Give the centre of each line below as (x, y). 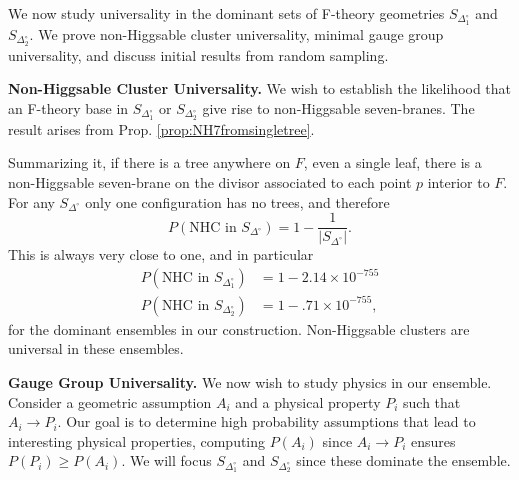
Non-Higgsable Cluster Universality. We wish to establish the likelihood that (260, 88)
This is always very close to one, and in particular (161, 254)
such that (432, 401)
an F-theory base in (68, 107)
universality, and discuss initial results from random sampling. (198, 54)
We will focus (171, 460)
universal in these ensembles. (96, 348)
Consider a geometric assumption (110, 401)
